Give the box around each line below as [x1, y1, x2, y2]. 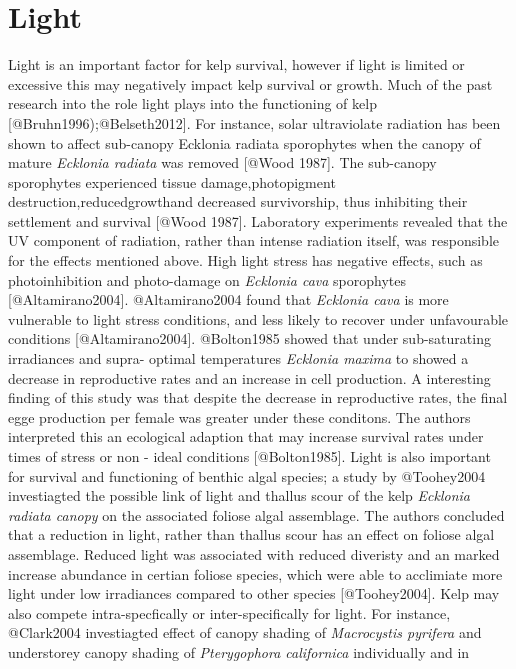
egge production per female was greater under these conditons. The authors [8, 406, 471, 427]
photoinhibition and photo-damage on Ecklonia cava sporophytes [8, 269, 407, 290]
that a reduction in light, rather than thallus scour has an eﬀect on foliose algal [8, 524, 495, 545]
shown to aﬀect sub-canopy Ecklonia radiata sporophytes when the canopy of [8, 132, 481, 153]
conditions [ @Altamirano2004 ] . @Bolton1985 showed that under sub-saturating [8, 328, 491, 349]
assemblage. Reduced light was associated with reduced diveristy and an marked [8, 543, 500, 564]
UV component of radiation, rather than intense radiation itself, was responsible [8, 230, 500, 251]
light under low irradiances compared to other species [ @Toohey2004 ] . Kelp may [8, 583, 500, 604]
